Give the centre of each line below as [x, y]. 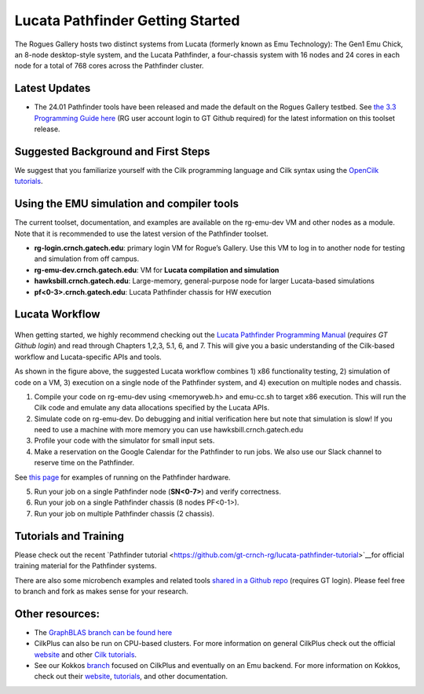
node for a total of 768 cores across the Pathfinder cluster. [109, 66]
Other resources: [57, 613]
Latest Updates [53, 88]
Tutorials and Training [69, 536]
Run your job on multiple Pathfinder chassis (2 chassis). [124, 513]
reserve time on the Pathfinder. [84, 463]
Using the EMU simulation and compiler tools [127, 204]
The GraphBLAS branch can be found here [103, 632]
